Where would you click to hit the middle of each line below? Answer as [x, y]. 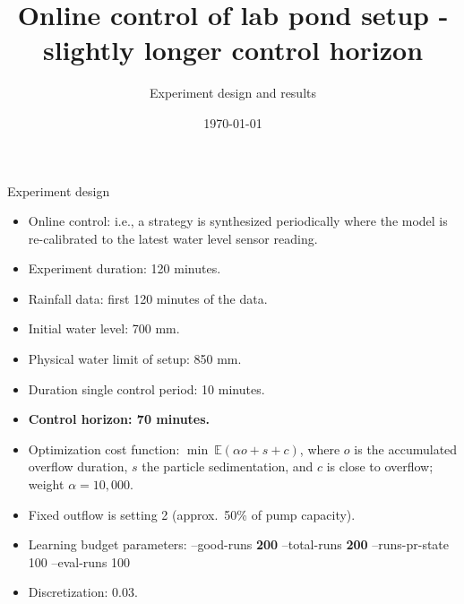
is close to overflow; [380, 466]
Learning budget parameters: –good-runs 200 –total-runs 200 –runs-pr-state [239, 544]
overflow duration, [78, 466]
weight [46, 484]
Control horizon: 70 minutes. [119, 419]
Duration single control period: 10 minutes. [146, 388]
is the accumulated [406, 449]
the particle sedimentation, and [228, 466]
